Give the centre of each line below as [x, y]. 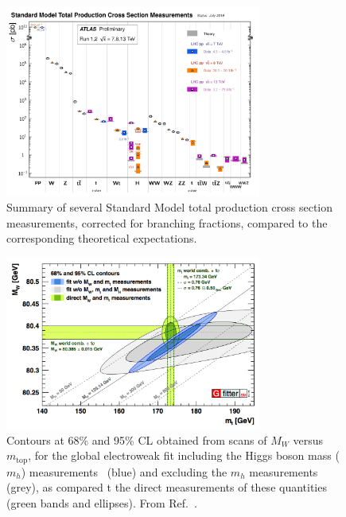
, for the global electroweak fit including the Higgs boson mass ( [184, 455]
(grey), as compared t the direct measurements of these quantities [167, 487]
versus [308, 439]
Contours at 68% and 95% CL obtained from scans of [137, 439]
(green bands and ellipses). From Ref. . [102, 502]
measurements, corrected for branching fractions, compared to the [167, 222]
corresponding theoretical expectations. [102, 238]
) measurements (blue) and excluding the [124, 471]
